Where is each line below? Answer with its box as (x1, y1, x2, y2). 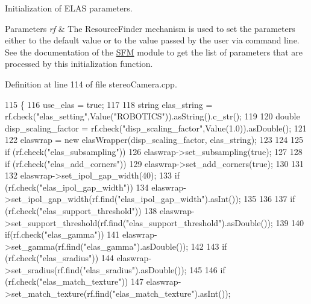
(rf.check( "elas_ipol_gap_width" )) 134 (5, 180, 149, 193)
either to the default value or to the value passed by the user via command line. (5, 34, 300, 46)
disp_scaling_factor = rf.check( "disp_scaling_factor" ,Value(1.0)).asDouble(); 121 (5, 121, 307, 134)
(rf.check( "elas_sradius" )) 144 (5, 252, 114, 264)
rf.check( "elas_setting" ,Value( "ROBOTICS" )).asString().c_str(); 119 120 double (5, 110, 300, 122)
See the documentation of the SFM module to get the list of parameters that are (5, 45, 303, 58)
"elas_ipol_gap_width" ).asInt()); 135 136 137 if (118, 192, 295, 205)
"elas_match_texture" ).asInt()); (112, 287, 231, 300)
